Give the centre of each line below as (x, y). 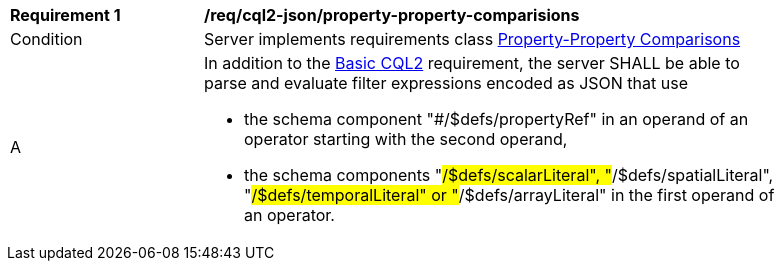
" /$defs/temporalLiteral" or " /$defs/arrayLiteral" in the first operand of (509, 195)
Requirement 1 (65, 15)
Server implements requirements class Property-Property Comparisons (472, 39)
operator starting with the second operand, (406, 139)
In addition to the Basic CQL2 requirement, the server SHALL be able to (472, 63)
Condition (46, 39)
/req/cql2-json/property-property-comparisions (392, 15)
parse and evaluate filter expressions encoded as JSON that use (446, 83)
